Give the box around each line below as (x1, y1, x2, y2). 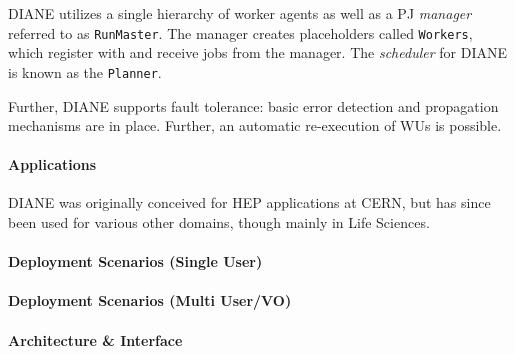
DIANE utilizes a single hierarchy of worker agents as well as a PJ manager (8, 3, 472, 23)
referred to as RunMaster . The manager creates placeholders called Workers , (8, 22, 473, 43)
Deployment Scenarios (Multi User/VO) (8, 290, 292, 311)
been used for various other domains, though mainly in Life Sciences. (8, 212, 430, 233)
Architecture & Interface (8, 329, 183, 350)
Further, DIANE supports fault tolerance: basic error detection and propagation (8, 95, 499, 116)
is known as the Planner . (8, 61, 162, 82)
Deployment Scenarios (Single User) (8, 251, 263, 272)
